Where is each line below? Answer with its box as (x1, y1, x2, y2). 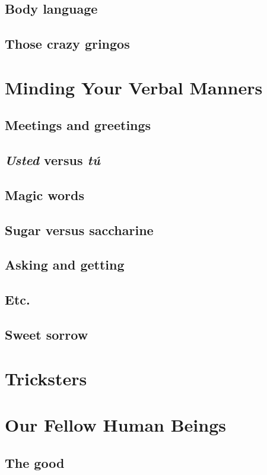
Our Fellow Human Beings (5, 412, 226, 436)
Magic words (5, 185, 84, 204)
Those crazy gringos (5, 34, 130, 53)
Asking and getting (5, 255, 125, 274)
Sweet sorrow (5, 325, 88, 344)
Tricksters (5, 366, 87, 390)
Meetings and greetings (5, 116, 151, 134)
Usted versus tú (5, 151, 100, 169)
